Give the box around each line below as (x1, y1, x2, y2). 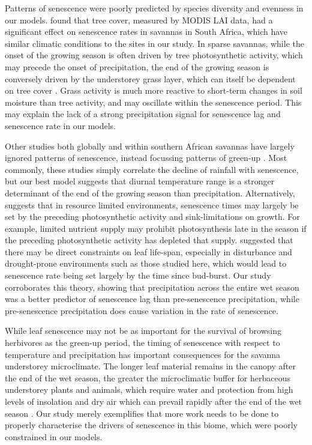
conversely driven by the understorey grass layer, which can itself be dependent (5, 72, 296, 85)
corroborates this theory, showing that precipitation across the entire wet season (5, 280, 299, 293)
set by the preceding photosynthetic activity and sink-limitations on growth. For (5, 210, 300, 223)
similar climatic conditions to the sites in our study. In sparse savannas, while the (5, 37, 304, 49)
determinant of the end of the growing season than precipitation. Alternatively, (5, 186, 295, 199)
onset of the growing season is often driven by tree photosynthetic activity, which (5, 49, 303, 61)
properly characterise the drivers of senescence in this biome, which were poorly (5, 419, 298, 431)
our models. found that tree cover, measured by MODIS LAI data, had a (5, 13, 273, 26)
